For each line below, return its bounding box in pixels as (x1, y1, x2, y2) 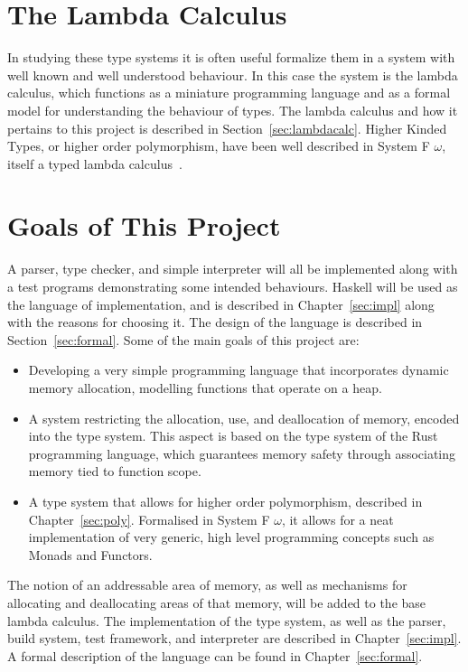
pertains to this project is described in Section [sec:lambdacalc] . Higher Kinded (7, 118, 447, 137)
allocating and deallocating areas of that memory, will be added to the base (7, 593, 426, 611)
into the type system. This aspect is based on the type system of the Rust (28, 426, 438, 445)
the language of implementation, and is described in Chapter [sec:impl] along (7, 294, 435, 313)
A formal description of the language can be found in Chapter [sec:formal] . (7, 646, 423, 665)
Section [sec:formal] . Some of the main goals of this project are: (7, 330, 360, 349)
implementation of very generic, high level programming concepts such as (28, 527, 435, 546)
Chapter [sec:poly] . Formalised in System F (28, 509, 270, 528)
